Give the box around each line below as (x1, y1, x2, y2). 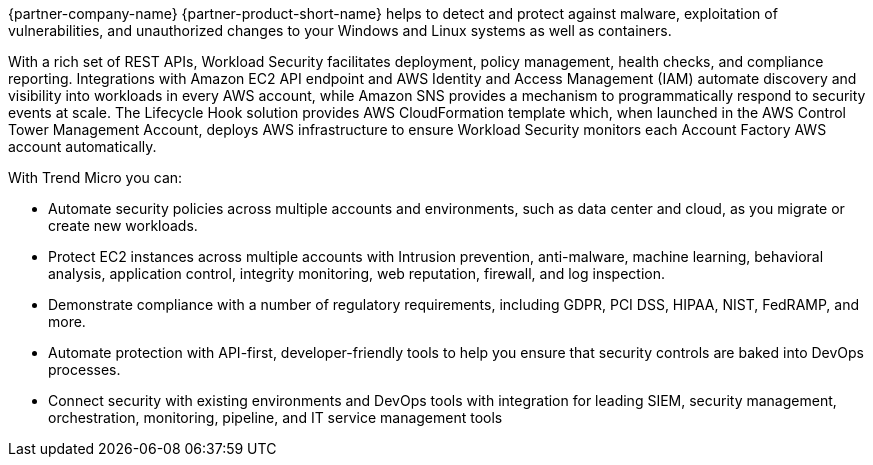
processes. (48, 361, 121, 378)
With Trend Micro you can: (8, 169, 183, 186)
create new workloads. (48, 217, 198, 234)
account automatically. (8, 138, 157, 155)
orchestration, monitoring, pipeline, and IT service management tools (48, 409, 503, 426)
